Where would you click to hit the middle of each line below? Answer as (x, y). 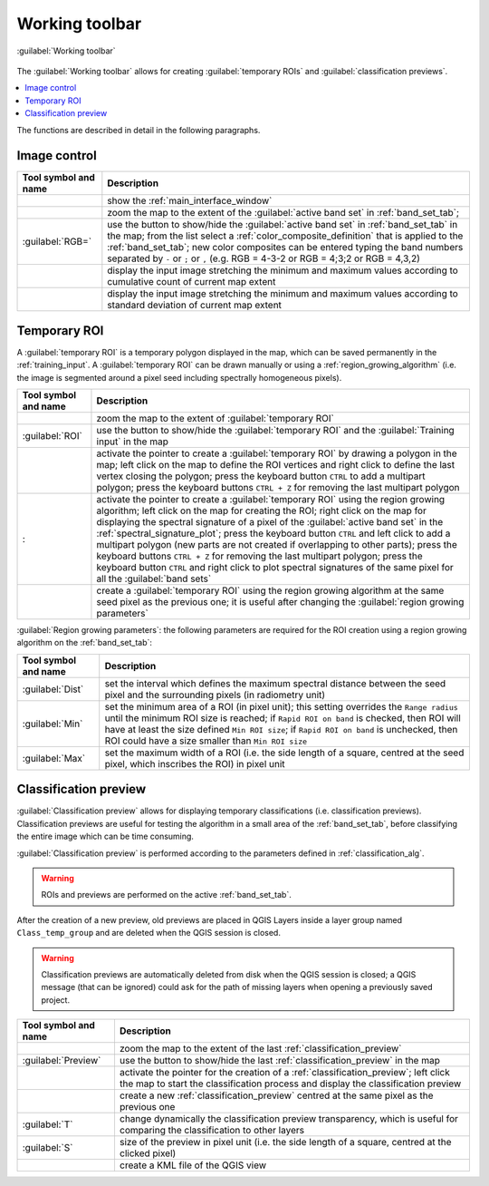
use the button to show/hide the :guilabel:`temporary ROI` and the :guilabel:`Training (275, 431)
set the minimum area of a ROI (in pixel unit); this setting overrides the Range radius (282, 706)
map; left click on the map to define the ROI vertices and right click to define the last (276, 465)
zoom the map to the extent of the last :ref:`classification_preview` (260, 1049)
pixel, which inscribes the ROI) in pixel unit (195, 763)
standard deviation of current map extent (195, 306)
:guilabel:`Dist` (53, 689)
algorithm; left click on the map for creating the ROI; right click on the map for (262, 510)
